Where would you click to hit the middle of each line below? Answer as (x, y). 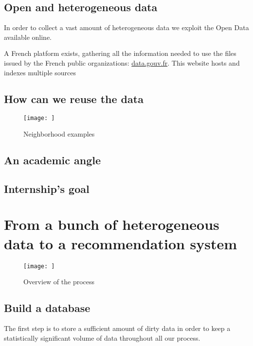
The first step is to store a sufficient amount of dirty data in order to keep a (117, 328)
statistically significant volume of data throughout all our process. (102, 337)
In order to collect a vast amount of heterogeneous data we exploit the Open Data (126, 27)
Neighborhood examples (59, 134)
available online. (28, 37)
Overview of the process (59, 282)
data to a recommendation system (121, 243)
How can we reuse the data (74, 98)
